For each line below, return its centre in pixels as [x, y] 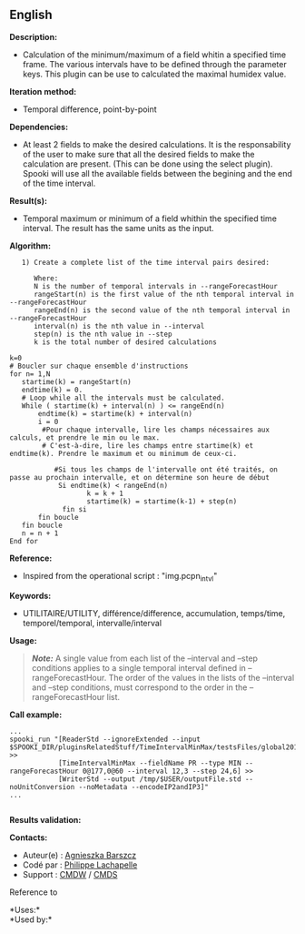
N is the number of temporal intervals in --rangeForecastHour [156, 286]
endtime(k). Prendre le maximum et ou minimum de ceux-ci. [123, 453]
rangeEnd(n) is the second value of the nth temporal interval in [162, 310]
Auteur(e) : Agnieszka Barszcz [79, 855]
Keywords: [30, 595]
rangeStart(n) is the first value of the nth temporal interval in [164, 294]
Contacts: [29, 838]
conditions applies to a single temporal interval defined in [139, 667]
